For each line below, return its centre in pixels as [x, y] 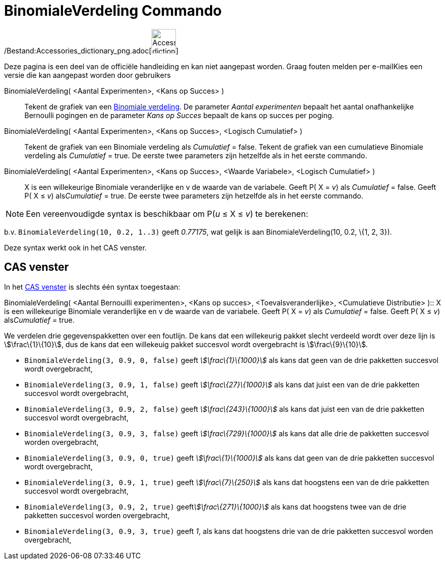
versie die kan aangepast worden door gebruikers [87, 75]
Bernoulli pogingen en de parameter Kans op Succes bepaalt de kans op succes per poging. [179, 115]
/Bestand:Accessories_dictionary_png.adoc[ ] [91, 50]
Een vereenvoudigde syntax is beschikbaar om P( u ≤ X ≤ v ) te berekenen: [167, 214]
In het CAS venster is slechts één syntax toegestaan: [92, 287]
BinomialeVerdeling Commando [113, 11]
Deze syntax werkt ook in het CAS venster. [76, 247]
